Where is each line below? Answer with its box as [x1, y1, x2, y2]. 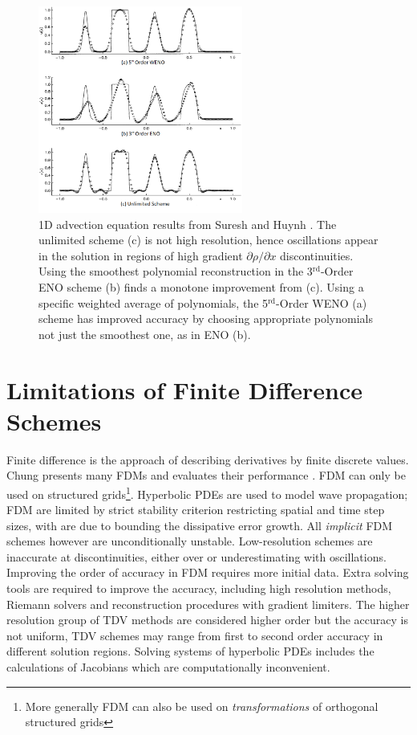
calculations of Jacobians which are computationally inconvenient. [6, 659, 330, 676]
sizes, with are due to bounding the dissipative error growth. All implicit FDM [6, 517, 393, 533]
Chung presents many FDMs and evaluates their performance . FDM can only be [6, 467, 406, 484]
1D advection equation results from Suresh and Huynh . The [38, 215, 337, 232]
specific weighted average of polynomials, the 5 [38, 294, 269, 311]
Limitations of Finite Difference [6, 373, 362, 406]
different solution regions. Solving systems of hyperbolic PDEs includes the [6, 643, 374, 659]
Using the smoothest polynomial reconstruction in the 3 [38, 263, 313, 280]
